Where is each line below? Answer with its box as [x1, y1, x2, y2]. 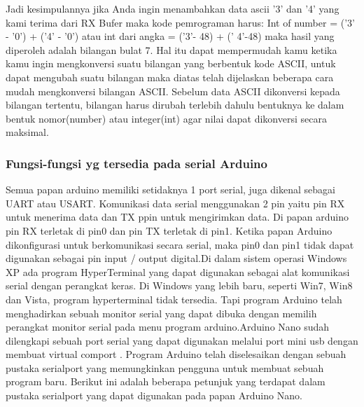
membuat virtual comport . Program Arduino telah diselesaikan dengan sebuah [6, 347, 346, 361]
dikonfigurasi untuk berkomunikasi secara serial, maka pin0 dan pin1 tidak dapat [6, 237, 354, 251]
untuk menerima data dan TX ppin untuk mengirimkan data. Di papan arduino [6, 209, 349, 224]
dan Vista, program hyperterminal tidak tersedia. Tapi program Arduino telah [6, 291, 342, 306]
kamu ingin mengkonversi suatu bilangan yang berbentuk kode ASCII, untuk [6, 56, 336, 71]
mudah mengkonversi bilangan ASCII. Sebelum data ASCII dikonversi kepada [6, 83, 340, 98]
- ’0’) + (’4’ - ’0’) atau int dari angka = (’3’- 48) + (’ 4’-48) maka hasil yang [6, 29, 335, 43]
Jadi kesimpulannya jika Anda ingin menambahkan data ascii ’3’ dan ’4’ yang [6, 1, 339, 15]
